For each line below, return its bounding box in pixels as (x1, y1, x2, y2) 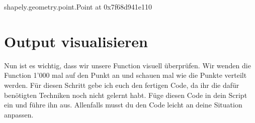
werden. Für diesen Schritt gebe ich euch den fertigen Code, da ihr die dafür (4, 79, 239, 90)
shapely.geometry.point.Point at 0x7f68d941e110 (4, 2, 152, 12)
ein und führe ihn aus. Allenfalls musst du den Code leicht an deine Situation (4, 99, 242, 110)
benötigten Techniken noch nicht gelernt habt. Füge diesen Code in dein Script (4, 89, 247, 100)
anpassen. (4, 109, 34, 119)
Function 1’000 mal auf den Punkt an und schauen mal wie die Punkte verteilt (4, 70, 247, 80)
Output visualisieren (4, 31, 148, 51)
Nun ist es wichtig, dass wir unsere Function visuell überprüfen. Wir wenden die (4, 60, 251, 70)
